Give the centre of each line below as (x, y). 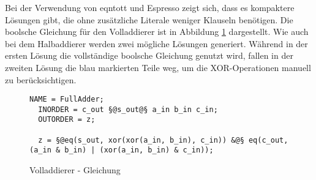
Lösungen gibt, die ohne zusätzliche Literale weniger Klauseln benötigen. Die (149, 19)
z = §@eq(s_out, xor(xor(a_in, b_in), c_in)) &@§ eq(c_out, (163, 140)
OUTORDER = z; (67, 120)
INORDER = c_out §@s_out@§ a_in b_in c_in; (128, 109)
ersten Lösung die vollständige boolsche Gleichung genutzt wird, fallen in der (149, 55)
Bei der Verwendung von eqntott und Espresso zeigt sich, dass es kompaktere (150, 7)
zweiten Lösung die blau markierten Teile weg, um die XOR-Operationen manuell (158, 67)
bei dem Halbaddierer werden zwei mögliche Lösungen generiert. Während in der (156, 43)
